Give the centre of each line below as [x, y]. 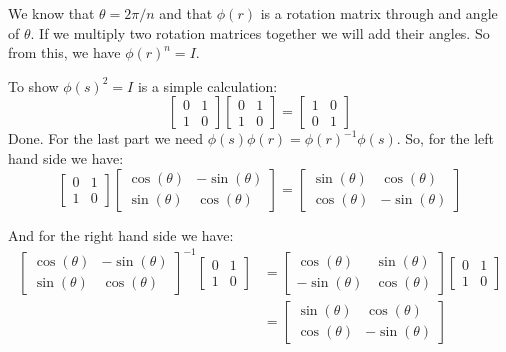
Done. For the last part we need [105, 138]
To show [33, 85]
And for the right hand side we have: [121, 234]
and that [186, 13]
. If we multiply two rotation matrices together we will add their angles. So [260, 32]
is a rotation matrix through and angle [379, 13]
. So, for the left [445, 138]
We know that [51, 13]
